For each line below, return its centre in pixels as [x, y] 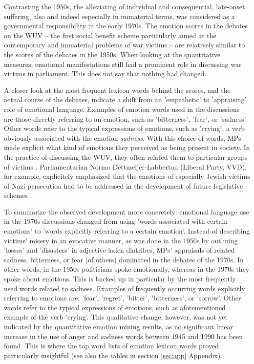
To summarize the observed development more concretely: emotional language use [127, 211]
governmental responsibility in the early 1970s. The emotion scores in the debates [126, 26]
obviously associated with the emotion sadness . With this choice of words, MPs [123, 138]
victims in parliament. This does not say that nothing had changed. [105, 74]
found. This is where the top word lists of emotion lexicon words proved [111, 346]
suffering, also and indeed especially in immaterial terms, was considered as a [119, 16]
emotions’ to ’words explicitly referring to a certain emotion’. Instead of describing [127, 231]
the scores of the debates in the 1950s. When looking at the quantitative [112, 54]
